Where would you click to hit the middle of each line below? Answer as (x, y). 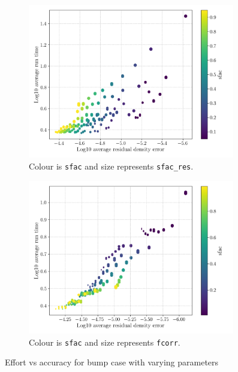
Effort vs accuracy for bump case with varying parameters (112, 362)
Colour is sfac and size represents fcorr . (105, 342)
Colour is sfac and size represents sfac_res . (111, 166)
